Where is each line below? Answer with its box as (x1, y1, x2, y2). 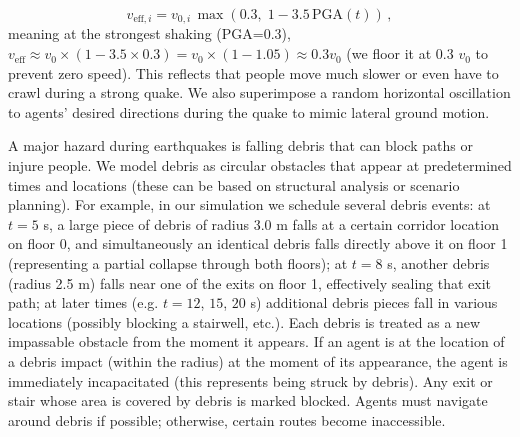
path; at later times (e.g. (8, 292, 159, 313)
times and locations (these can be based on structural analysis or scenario (8, 174, 460, 195)
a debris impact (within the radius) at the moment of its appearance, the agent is (8, 350, 508, 371)
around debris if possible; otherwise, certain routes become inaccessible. (8, 409, 446, 430)
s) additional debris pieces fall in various (250, 292, 498, 313)
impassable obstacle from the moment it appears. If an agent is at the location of (8, 331, 505, 352)
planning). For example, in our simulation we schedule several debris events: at (8, 194, 491, 215)
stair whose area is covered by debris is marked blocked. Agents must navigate (8, 390, 488, 411)
